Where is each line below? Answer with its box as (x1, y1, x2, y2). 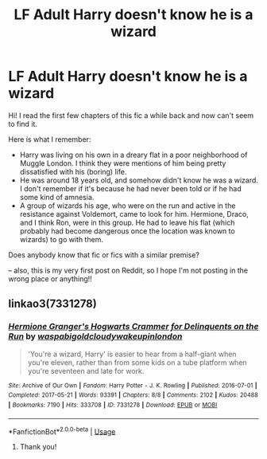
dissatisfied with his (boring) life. (19, 167, 127, 176)
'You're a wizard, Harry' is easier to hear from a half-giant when (27, 349, 237, 359)
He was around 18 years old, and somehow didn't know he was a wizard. (19, 175, 258, 185)
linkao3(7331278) (8, 297, 97, 311)
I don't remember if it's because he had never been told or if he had (19, 183, 242, 193)
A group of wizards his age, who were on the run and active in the (19, 201, 236, 210)
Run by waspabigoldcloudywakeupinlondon (8, 331, 183, 342)
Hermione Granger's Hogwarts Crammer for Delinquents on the (8, 321, 259, 332)
